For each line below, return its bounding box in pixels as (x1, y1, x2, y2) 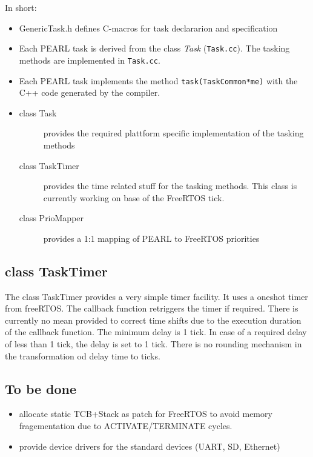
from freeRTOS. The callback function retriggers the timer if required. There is (5, 302, 298, 315)
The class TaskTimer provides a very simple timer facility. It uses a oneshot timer (5, 290, 308, 302)
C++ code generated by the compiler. (19, 86, 160, 99)
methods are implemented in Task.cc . (19, 53, 160, 66)
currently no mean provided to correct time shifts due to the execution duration (5, 313, 301, 326)
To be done (5, 379, 77, 398)
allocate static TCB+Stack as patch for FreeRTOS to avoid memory (19, 407, 272, 420)
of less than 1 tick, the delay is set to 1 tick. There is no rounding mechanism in (5, 338, 302, 350)
